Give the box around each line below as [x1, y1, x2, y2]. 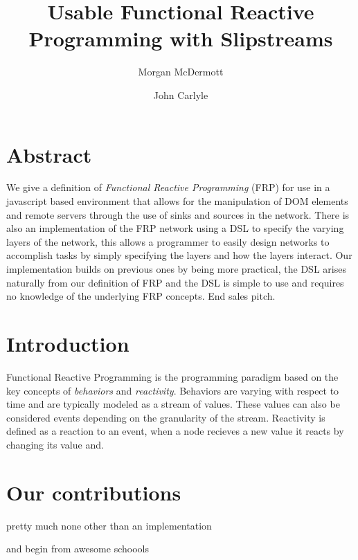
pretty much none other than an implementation [6, 518, 212, 532]
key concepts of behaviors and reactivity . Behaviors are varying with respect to [6, 383, 339, 397]
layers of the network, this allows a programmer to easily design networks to [6, 234, 330, 249]
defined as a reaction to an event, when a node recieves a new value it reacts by [6, 424, 344, 438]
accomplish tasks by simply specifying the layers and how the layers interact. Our [6, 248, 352, 262]
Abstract [6, 140, 92, 168]
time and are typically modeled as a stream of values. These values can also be [6, 397, 340, 411]
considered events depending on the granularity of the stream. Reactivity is [6, 410, 325, 424]
